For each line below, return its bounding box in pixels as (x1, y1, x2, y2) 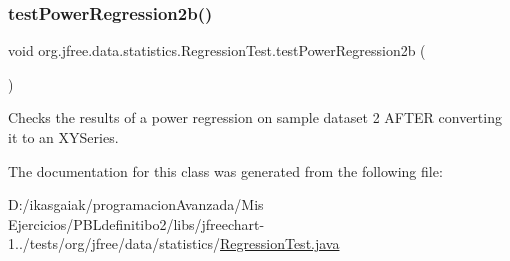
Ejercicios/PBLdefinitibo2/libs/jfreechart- (8, 213, 265, 234)
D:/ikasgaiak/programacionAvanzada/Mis (8, 194, 264, 215)
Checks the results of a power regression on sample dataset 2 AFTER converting (8, 107, 502, 128)
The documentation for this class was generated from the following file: (8, 160, 443, 181)
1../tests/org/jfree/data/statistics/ (8, 233, 221, 254)
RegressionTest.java (220, 233, 340, 254)
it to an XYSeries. (8, 127, 119, 147)
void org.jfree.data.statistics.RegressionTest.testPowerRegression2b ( (8, 40, 426, 61)
